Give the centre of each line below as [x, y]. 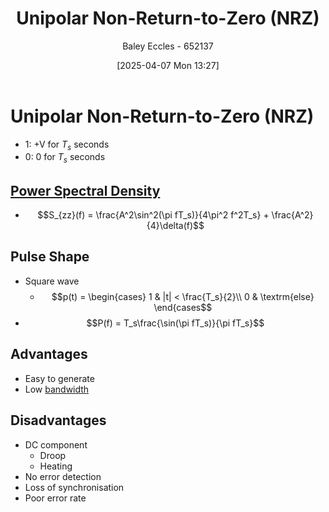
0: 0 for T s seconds [65, 158]
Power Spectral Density [85, 190]
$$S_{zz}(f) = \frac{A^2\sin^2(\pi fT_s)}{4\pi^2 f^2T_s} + [153, 215]
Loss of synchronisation [74, 487]
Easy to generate [59, 378]
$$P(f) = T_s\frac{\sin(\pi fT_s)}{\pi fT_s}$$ [175, 323]
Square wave [52, 281]
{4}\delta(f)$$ [175, 226]
